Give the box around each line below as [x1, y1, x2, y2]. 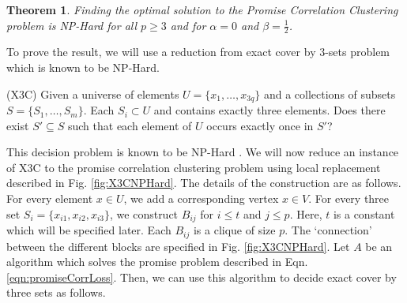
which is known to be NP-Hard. [6, 59, 160, 76]
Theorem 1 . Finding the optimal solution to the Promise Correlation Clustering [6, 2, 398, 17]
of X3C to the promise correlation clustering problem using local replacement [6, 159, 381, 175]
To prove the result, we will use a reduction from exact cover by [6, 43, 316, 60]
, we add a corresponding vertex [123, 190, 279, 207]
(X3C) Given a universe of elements [6, 85, 179, 102]
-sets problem [325, 43, 390, 60]
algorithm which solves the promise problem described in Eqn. [6, 253, 308, 270]
